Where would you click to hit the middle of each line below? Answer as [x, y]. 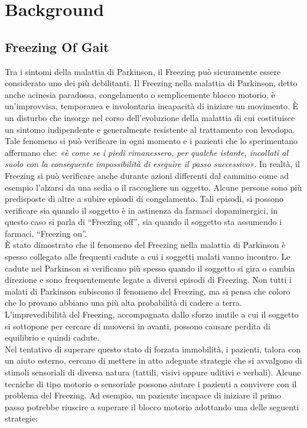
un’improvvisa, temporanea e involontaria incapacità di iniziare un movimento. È [152, 106]
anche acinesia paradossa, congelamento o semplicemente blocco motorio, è [140, 94]
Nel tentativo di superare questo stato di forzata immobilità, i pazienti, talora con [153, 349]
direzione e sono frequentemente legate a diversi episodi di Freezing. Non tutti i [148, 280]
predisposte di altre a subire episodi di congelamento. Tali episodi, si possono [144, 199]
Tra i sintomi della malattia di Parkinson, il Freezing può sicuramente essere [143, 71]
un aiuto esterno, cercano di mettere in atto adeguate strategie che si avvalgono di [153, 360]
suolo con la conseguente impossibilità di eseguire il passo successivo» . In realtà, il [152, 164]
